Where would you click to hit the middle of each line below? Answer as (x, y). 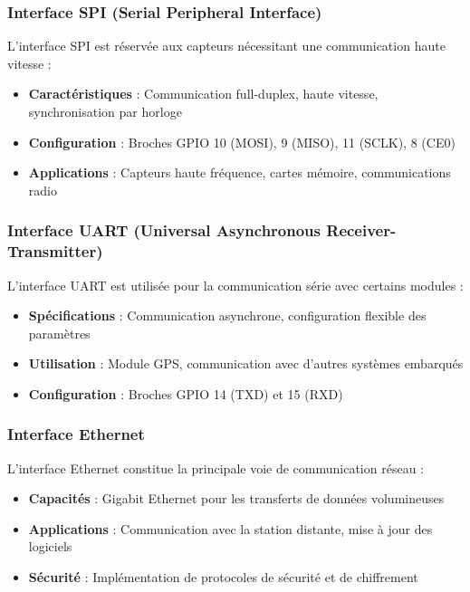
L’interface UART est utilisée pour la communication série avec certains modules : (235, 285)
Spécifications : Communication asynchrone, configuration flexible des (227, 315)
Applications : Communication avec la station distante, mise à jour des (230, 528)
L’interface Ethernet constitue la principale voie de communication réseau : (216, 468)
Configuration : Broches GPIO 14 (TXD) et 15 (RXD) (186, 393)
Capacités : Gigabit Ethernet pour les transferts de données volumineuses (236, 498)
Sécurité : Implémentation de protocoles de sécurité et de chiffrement (223, 577)
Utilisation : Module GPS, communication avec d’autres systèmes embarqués (246, 363)
